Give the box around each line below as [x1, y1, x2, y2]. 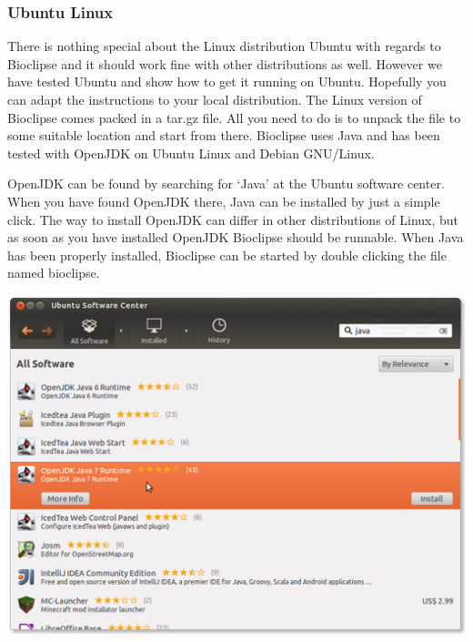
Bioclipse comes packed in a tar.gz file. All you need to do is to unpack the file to [7, 107, 461, 127]
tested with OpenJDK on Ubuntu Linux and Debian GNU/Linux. [7, 143, 375, 162]
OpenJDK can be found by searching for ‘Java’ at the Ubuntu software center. [7, 174, 445, 193]
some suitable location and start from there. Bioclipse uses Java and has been [7, 126, 440, 145]
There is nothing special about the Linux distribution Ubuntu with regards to [7, 36, 441, 56]
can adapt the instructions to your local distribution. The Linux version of [7, 90, 422, 108]
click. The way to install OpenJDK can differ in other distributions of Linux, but [7, 209, 459, 229]
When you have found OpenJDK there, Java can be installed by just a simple [7, 191, 440, 210]
